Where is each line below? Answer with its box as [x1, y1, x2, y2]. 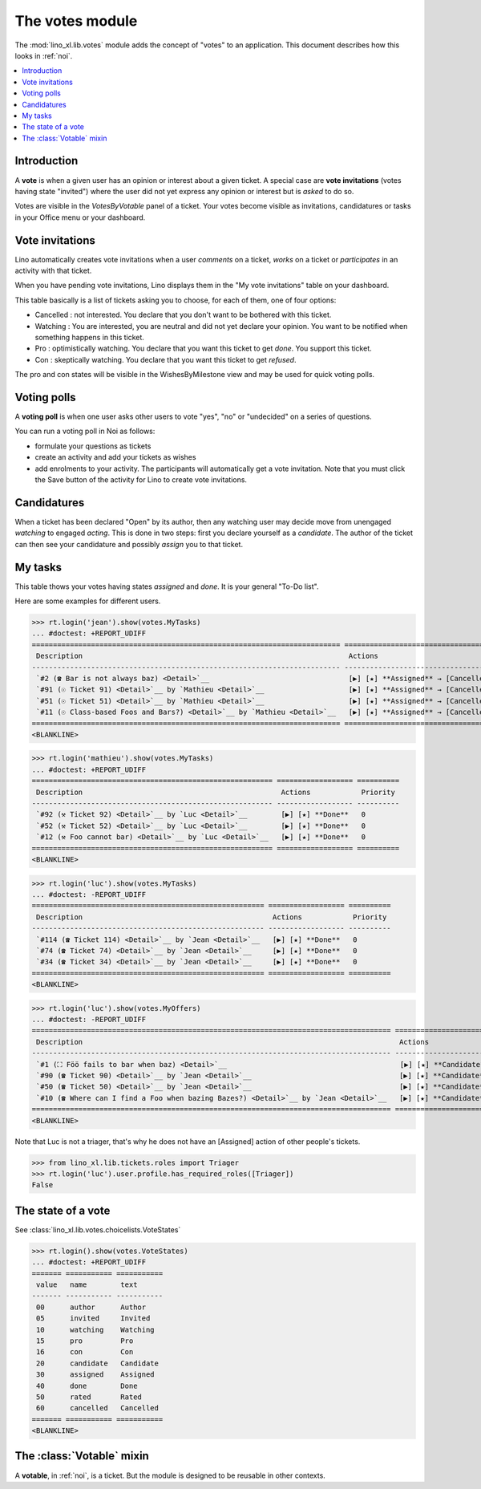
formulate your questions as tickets [34, 441, 152, 451]
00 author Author [36, 1302, 147, 1312]
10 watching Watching [36, 1325, 156, 1334]
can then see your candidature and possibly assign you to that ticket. [14, 539, 244, 549]
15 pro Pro [36, 1336, 134, 1345]
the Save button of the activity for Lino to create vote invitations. [34, 475, 248, 485]
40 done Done [36, 1381, 138, 1390]
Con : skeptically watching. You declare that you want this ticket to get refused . [34, 355, 297, 364]
